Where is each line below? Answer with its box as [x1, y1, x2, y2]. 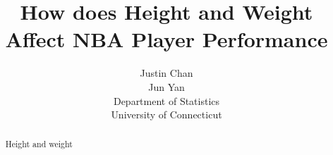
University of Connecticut [111, 107, 222, 122]
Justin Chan [140, 66, 193, 80]
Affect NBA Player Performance [5, 25, 328, 54]
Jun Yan [148, 79, 185, 94]
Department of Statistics [113, 93, 220, 108]
